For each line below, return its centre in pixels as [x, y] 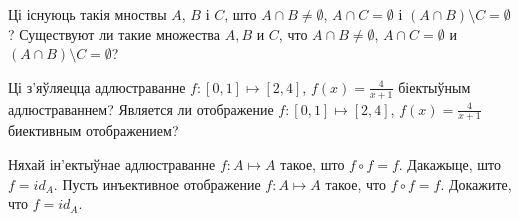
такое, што [312, 164]
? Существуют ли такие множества [114, 33]
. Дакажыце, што [449, 164]
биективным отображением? [93, 130]
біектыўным [434, 86]
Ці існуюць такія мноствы [87, 14]
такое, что [356, 183]
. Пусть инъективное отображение [157, 183]
